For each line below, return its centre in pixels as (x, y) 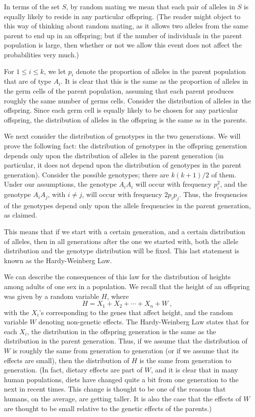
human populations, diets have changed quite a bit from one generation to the (121, 379)
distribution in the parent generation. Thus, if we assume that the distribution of (126, 341)
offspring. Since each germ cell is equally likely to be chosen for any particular (121, 110)
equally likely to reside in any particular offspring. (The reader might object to (122, 16)
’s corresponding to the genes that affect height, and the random (136, 312)
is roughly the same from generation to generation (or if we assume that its (126, 351)
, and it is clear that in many (195, 370)
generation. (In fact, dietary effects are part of (73, 370)
